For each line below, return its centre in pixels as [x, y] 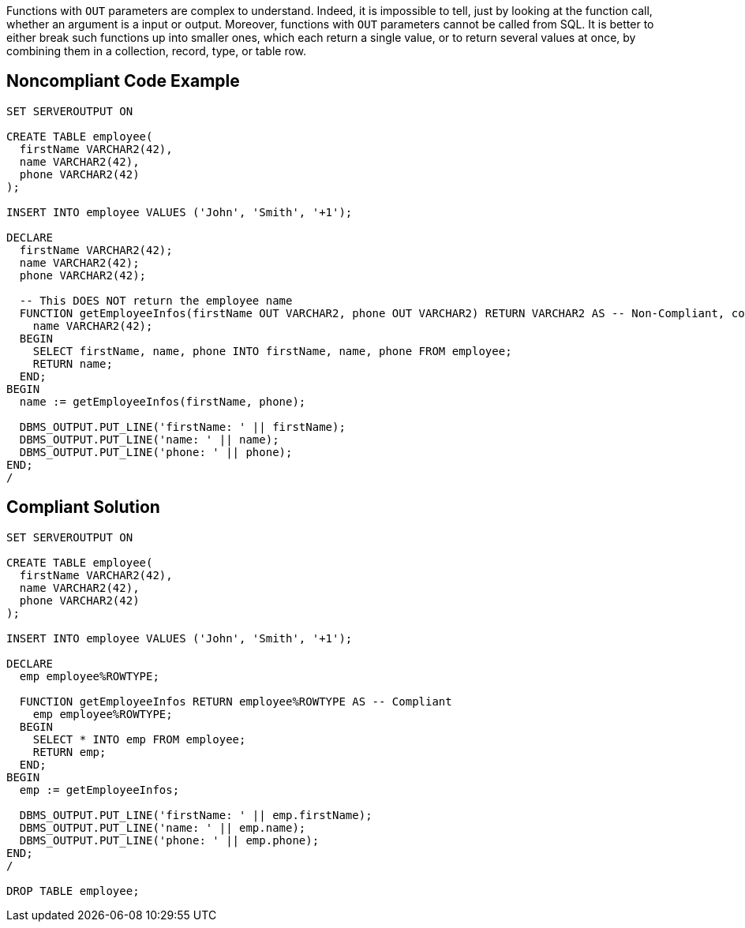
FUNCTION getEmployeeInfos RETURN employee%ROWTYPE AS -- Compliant [236, 701]
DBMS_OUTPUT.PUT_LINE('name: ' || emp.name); [163, 827]
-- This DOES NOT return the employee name [156, 300]
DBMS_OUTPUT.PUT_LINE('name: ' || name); [149, 439]
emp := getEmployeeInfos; [99, 790]
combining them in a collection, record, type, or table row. [157, 51]
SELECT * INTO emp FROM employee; [139, 739]
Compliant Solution [83, 507]
